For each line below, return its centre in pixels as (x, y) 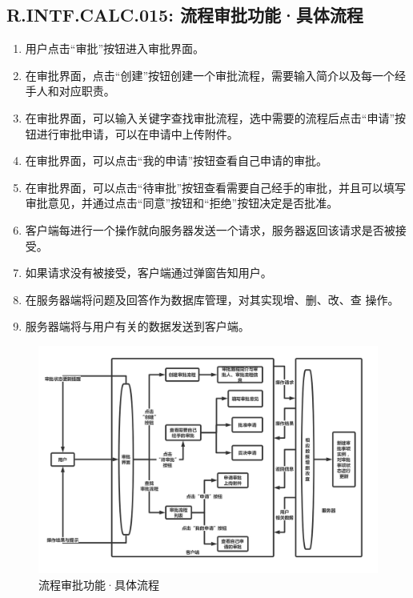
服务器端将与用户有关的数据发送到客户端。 (137, 326)
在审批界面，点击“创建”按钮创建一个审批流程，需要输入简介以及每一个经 (216, 75)
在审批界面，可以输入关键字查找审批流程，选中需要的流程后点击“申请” (210, 117)
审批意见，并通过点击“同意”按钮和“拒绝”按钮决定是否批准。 (182, 203)
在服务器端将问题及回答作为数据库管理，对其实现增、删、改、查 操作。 (212, 299)
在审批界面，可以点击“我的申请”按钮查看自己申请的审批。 (176, 161)
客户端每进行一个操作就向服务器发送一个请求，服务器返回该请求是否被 (210, 229)
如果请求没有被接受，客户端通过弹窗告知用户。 (148, 273)
